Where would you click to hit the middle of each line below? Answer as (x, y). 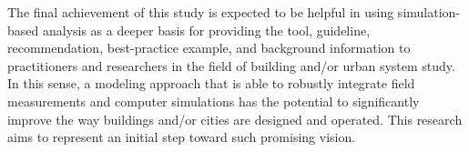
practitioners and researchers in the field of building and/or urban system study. (231, 65)
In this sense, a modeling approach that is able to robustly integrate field (211, 83)
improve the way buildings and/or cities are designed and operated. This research (235, 119)
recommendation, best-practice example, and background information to (209, 48)
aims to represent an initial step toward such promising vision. (182, 137)
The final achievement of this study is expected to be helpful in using (201, 12)
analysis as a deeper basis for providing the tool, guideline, (206, 30)
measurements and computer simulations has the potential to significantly (214, 101)
